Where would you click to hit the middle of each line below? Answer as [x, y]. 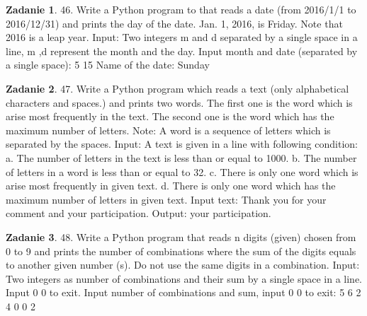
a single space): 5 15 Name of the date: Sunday [108, 65]
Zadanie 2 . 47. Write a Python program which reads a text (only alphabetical [177, 88]
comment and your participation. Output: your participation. [139, 213]
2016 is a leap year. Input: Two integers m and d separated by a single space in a [182, 37]
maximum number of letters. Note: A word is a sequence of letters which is [168, 130]
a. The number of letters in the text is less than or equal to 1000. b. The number [181, 157]
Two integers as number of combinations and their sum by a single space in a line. [184, 278]
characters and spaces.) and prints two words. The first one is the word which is [179, 102]
